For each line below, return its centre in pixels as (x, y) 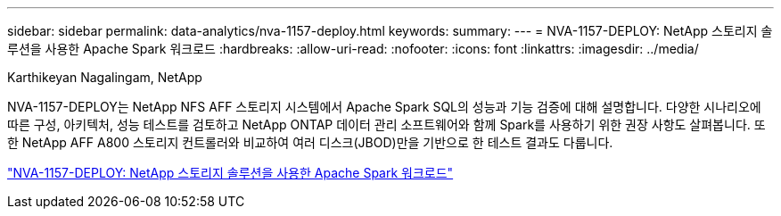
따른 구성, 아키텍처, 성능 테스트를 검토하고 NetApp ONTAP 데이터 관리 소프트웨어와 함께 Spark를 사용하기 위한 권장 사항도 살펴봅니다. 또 (386, 125)
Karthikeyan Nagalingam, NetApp (105, 77)
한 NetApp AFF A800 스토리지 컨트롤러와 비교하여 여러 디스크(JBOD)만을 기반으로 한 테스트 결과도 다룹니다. (310, 142)
